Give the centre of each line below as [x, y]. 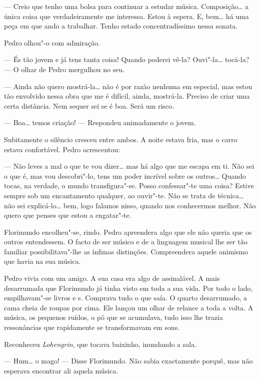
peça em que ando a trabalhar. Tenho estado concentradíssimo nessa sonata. [121, 26]
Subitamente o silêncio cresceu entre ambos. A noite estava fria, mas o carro [121, 139]
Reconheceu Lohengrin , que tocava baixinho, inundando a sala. [100, 344]
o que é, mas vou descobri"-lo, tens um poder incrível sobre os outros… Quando [125, 175]
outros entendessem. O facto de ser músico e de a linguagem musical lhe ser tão [126, 242]
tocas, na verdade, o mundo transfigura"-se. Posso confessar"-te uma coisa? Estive [129, 185]
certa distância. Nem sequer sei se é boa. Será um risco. [89, 105]
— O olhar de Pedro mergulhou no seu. [64, 69]
